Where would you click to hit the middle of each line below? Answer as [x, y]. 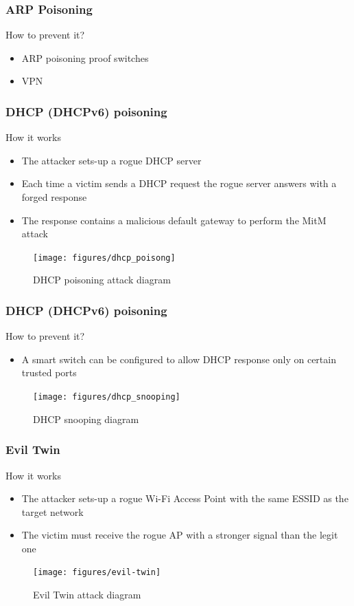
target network [52, 511]
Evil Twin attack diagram [87, 595]
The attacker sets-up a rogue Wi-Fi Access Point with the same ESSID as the [185, 498]
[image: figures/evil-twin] [97, 573]
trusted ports [49, 372]
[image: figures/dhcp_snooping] [107, 397]
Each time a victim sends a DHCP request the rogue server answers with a [179, 183]
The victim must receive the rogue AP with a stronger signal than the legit [180, 535]
